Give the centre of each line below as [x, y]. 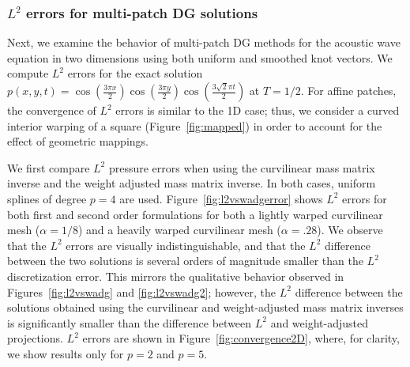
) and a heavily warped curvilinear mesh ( [179, 230]
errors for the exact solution [135, 73]
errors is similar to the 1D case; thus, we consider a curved [258, 110]
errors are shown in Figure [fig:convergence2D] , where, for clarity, [241, 338]
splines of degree [47, 198]
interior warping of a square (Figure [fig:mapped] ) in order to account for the [195, 125]
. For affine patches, [348, 90]
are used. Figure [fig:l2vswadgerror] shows [221, 198]
